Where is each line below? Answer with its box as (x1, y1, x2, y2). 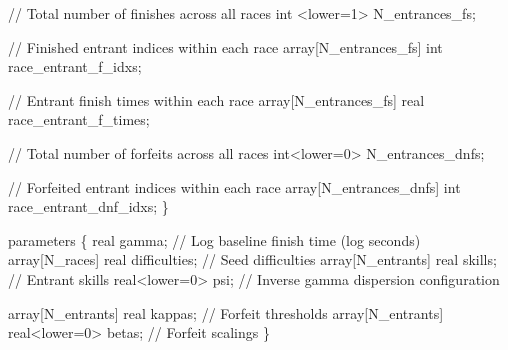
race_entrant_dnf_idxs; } (8, 196, 169, 217)
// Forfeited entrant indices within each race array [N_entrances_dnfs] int (8, 176, 461, 197)
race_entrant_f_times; (8, 109, 150, 130)
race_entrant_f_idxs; (8, 56, 142, 77)
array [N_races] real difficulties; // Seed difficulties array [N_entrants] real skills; (8, 249, 497, 270)
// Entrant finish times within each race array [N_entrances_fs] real (8, 89, 425, 110)
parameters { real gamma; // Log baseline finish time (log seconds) (8, 229, 421, 250)
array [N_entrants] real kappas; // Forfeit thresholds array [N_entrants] (8, 302, 444, 323)
